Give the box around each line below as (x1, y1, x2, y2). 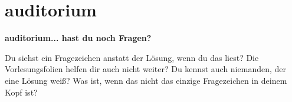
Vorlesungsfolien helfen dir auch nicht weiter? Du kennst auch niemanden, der (5, 63, 286, 75)
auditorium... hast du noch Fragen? (5, 32, 152, 44)
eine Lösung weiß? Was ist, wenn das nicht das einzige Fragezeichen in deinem (5, 74, 287, 86)
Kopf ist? (5, 86, 38, 98)
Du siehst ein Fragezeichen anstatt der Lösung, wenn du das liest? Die (5, 51, 259, 63)
